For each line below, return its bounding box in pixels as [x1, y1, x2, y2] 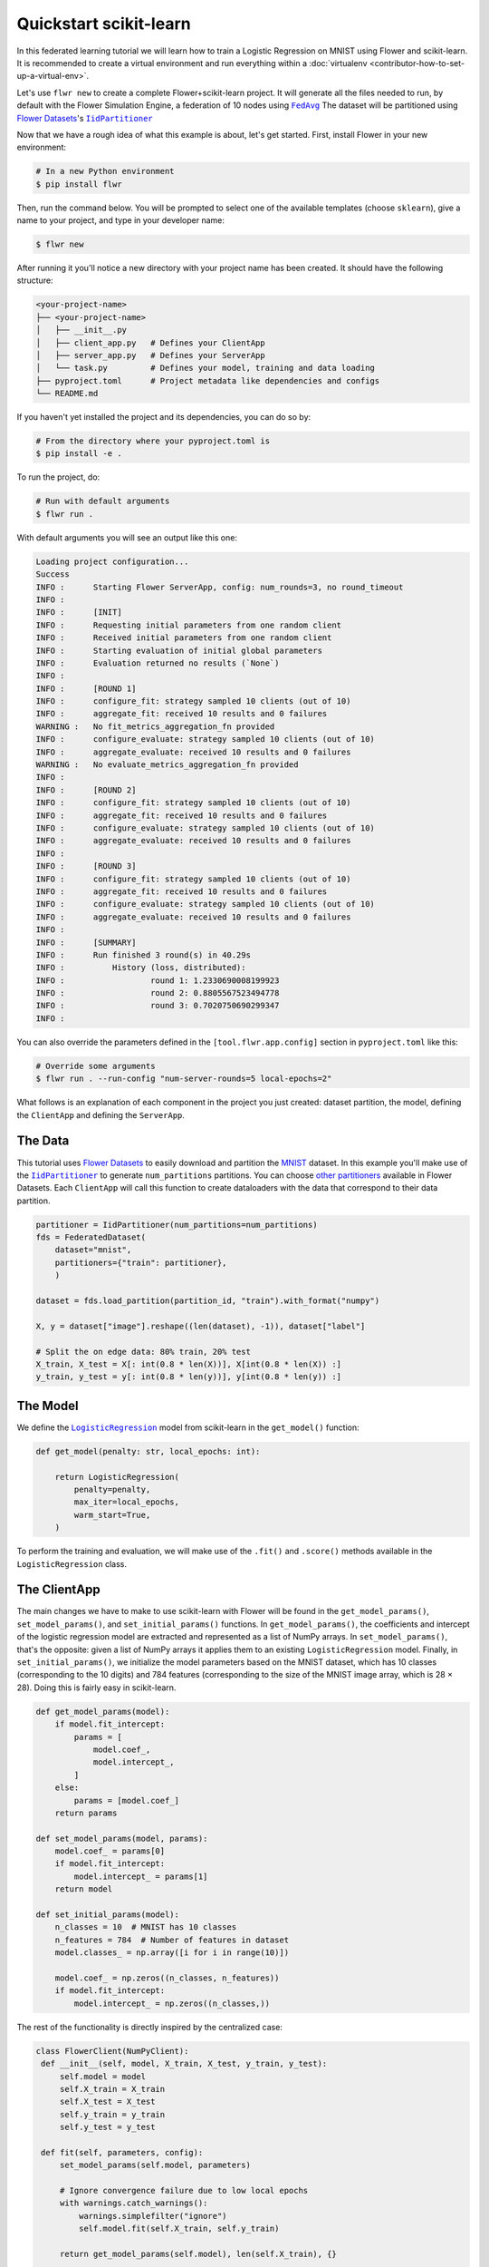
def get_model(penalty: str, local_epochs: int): [35, 1446, 261, 1456]
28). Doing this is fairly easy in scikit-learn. [16, 1682, 177, 1693]
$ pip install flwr [35, 179, 122, 190]
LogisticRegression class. [16, 1558, 127, 1569]
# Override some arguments [35, 1061, 156, 1071]
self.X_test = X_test [59, 2097, 156, 2107]
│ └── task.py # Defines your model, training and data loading [35, 363, 376, 374]
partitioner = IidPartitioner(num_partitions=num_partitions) [35, 1220, 318, 1230]
